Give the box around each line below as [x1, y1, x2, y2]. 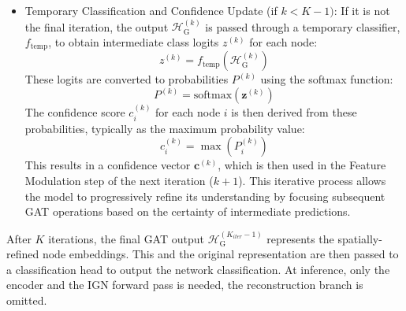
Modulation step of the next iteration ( [24, 172, 214, 188]
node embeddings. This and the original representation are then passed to [42, 246, 399, 262]
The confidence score [24, 104, 125, 120]
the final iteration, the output [24, 18, 169, 35]
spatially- [337, 230, 382, 246]
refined [6, 246, 39, 262]
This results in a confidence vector [24, 157, 191, 173]
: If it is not [333, 2, 390, 18]
